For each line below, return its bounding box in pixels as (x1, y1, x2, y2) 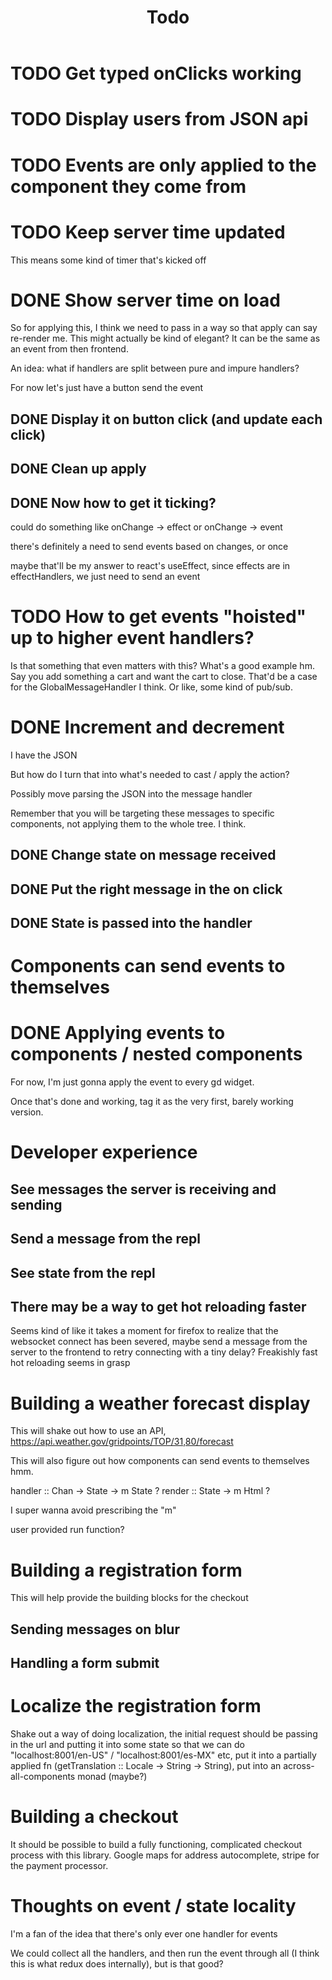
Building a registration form (10, 1559, 243, 1581)
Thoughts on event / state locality (10, 1895, 297, 1918)
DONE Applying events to (10, 1022, 226, 1045)
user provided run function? (10, 1524, 125, 1536)
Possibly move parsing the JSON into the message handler (10, 787, 253, 800)
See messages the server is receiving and (10, 1181, 277, 1198)
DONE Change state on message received (10, 847, 277, 864)
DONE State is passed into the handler (10, 915, 253, 932)
